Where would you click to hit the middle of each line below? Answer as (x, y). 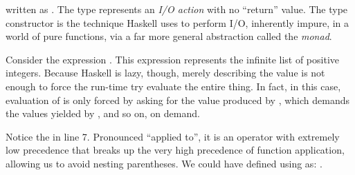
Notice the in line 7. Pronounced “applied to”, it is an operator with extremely (173, 136)
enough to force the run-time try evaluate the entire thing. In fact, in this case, (173, 86)
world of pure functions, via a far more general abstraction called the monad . (169, 36)
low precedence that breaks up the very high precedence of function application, (175, 150)
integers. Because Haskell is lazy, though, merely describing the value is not (165, 73)
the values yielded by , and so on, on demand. (103, 113)
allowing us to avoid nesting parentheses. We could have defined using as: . (164, 163)
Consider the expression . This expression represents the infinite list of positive (173, 59)
